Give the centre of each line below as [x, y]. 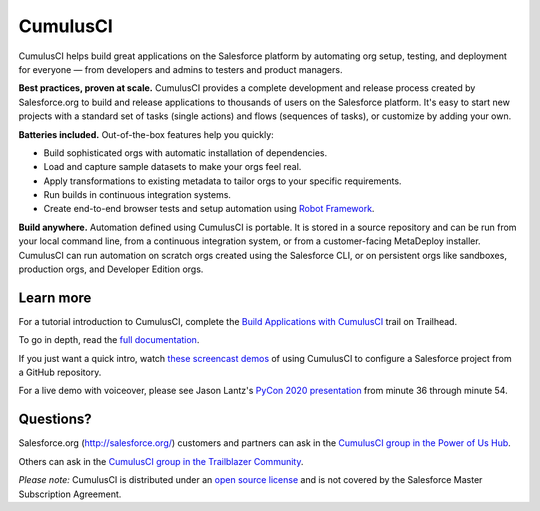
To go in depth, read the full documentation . [109, 340]
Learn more [55, 297]
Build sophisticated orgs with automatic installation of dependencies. [185, 152]
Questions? [55, 419]
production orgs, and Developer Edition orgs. [111, 269]
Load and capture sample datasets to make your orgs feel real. [172, 167]
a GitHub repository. [60, 372]
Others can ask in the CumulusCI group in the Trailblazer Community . [161, 461]
